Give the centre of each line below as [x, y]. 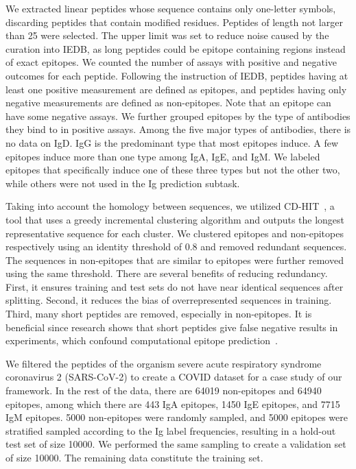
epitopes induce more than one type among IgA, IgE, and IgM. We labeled [163, 156]
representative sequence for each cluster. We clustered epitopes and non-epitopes [175, 233]
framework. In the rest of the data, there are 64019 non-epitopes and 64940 [164, 390]
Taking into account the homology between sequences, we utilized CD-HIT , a [170, 206]
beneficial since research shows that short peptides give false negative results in [172, 327]
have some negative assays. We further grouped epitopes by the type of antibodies [178, 116]
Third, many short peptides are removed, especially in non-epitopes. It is [159, 314]
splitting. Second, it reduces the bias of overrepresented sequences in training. [169, 300]
